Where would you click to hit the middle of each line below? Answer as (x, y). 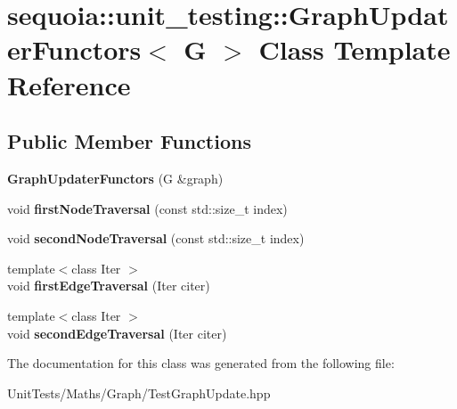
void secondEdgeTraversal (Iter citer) (117, 333)
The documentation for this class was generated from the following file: (201, 363)
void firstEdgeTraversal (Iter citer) (109, 286)
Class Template (355, 49)
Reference (69, 84)
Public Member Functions (129, 141)
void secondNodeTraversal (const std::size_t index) (156, 238)
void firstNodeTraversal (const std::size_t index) (147, 208)
